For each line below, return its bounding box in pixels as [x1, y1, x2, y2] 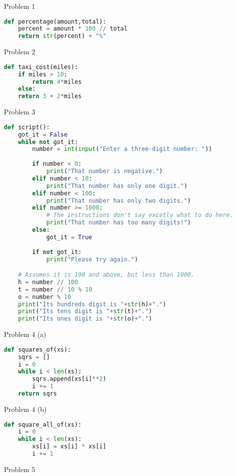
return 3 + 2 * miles [18, 93, 82, 100]
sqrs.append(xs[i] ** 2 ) [32, 375, 106, 383]
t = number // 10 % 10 [18, 286, 93, 293]
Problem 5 [4, 464, 35, 474]
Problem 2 [4, 46, 35, 57]
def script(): [4, 123, 50, 131]
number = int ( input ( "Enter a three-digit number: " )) [32, 146, 212, 153]
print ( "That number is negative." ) [46, 168, 163, 175]
